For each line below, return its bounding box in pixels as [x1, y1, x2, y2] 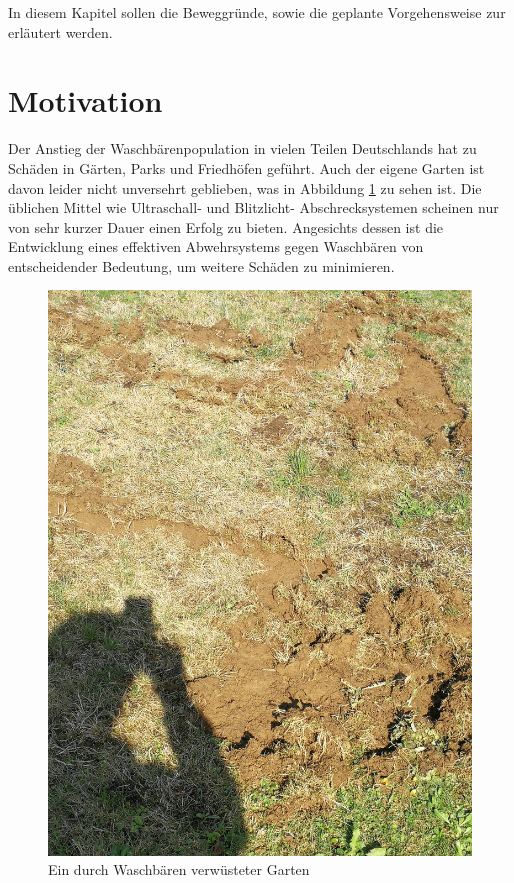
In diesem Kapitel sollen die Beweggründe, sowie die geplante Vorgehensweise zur [8, 2, 506, 22]
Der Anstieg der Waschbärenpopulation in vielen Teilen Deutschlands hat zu [8, 138, 477, 159]
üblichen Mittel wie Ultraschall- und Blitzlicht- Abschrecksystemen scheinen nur [8, 197, 499, 218]
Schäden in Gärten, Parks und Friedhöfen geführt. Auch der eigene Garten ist [8, 157, 485, 178]
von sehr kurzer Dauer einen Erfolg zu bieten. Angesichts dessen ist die [8, 216, 444, 237]
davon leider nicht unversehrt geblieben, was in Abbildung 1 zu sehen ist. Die [8, 177, 482, 198]
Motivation [8, 80, 163, 121]
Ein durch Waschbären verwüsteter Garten [48, 859, 310, 880]
